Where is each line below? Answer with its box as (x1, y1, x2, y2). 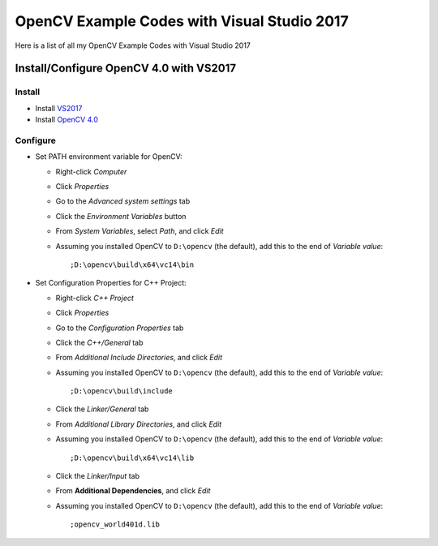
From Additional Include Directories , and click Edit (55, 353, 223, 363)
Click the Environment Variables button (55, 211, 187, 221)
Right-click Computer (55, 166, 127, 176)
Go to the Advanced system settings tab (55, 196, 191, 206)
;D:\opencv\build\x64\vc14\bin (70, 260, 195, 269)
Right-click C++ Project (55, 293, 134, 303)
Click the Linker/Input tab (55, 471, 140, 481)
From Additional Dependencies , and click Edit (55, 486, 211, 496)
